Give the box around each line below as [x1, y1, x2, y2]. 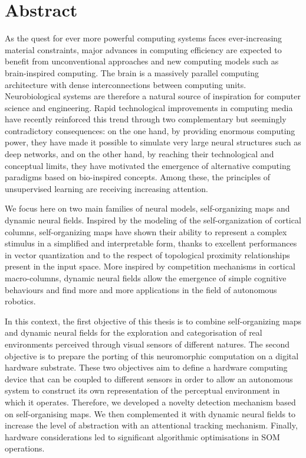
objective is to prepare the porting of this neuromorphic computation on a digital [5, 349, 299, 362]
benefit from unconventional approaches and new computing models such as [5, 55, 279, 67]
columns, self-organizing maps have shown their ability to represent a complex [5, 225, 287, 238]
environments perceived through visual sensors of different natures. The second [5, 337, 289, 350]
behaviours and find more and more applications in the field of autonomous [5, 283, 277, 295]
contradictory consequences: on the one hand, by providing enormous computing [5, 124, 295, 137]
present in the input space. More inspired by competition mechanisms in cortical [5, 260, 295, 272]
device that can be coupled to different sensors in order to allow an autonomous [5, 372, 293, 385]
